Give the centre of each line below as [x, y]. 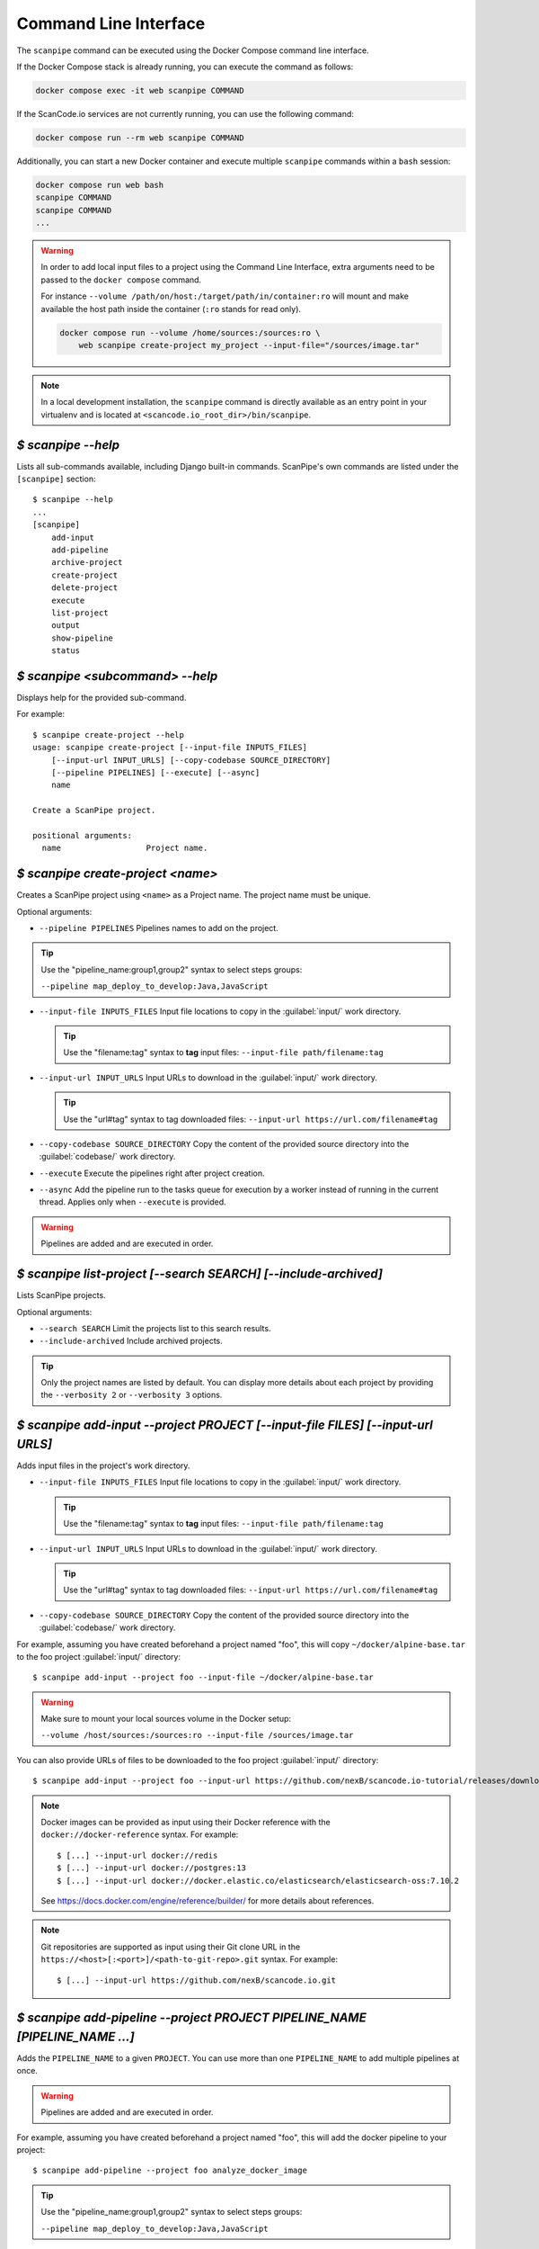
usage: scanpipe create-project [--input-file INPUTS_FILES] [170, 748]
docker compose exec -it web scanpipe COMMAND [140, 90]
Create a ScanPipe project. [94, 811]
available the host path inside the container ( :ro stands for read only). [171, 309]
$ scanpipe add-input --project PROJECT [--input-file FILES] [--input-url [225, 1425]
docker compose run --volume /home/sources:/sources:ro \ [190, 332]
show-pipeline [82, 638]
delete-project [84, 588]
